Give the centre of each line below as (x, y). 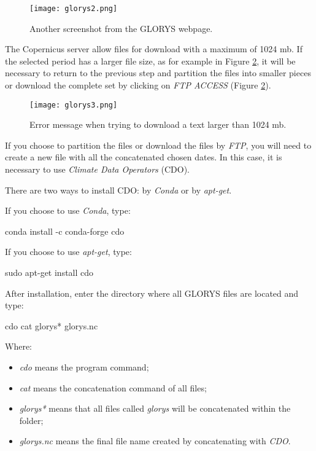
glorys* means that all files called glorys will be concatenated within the (155, 408)
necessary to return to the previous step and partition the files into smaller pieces (158, 73)
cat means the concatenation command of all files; (113, 387)
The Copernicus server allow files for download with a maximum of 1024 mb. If (154, 49)
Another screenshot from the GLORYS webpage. (121, 28)
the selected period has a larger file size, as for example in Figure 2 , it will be (150, 61)
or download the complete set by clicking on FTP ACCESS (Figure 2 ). (138, 85)
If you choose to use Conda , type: (68, 210)
